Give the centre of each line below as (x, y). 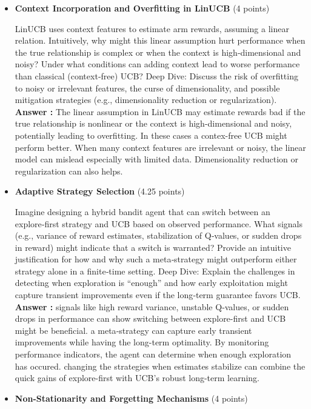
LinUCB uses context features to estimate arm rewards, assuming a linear (152, 28)
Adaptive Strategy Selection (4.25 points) (100, 191)
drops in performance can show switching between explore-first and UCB (150, 318)
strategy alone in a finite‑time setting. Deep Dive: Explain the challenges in (155, 271)
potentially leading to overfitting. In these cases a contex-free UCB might (151, 135)
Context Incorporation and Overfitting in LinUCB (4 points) (142, 8)
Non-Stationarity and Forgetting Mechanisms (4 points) (131, 398)
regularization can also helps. (69, 171)
